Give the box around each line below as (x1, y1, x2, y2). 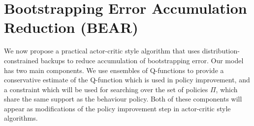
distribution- (202, 46, 240, 56)
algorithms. (4, 113, 38, 123)
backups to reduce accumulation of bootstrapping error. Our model (40, 55, 244, 65)
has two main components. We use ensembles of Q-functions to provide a (4, 65, 224, 75)
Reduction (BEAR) (4, 17, 138, 37)
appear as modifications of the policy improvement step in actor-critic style (4, 103, 231, 113)
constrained (4, 55, 39, 65)
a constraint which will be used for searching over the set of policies (4, 84, 208, 94)
